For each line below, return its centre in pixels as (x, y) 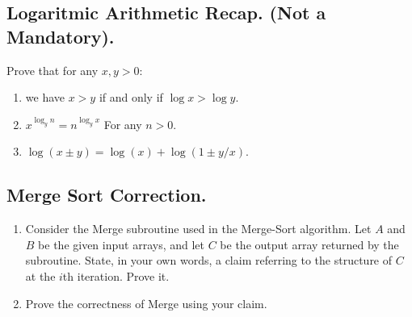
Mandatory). (61, 36)
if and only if (131, 97)
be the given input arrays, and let (121, 244)
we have (45, 97)
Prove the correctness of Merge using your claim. (146, 303)
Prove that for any (53, 70)
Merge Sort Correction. (107, 195)
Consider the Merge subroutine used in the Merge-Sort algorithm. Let (198, 229)
